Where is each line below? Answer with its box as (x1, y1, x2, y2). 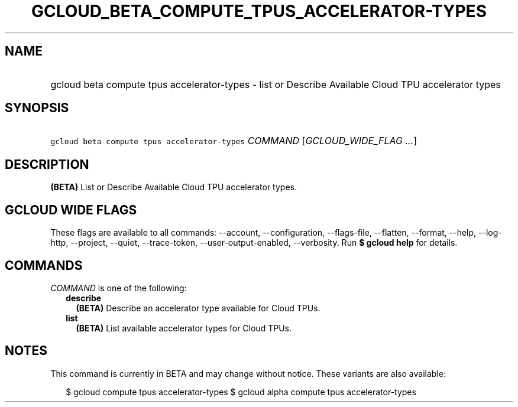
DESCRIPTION (5, 157, 89, 172)
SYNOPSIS (5, 100, 69, 116)
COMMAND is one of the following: (50, 282, 187, 293)
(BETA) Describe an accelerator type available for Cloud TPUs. (76, 302, 320, 313)
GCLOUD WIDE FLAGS (5, 202, 137, 217)
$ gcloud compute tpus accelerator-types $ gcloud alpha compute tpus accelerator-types (66, 386, 416, 397)
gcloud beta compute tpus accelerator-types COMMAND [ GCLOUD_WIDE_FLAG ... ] (50, 135, 417, 147)
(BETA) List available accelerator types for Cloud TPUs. (76, 323, 292, 333)
